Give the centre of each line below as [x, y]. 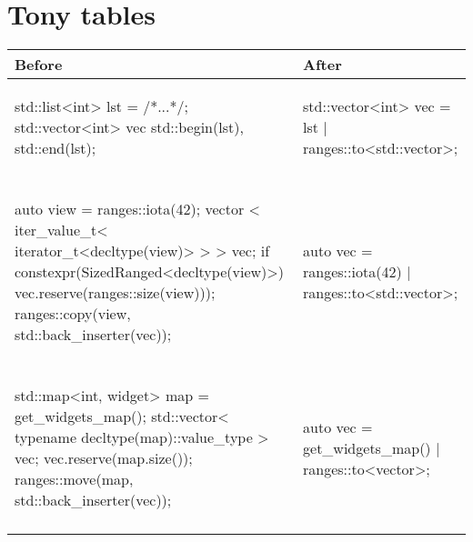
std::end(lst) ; [55, 148]
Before [39, 65]
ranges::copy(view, [73, 314]
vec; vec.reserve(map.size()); [104, 458]
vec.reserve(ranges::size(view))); [115, 293]
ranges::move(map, [74, 479]
